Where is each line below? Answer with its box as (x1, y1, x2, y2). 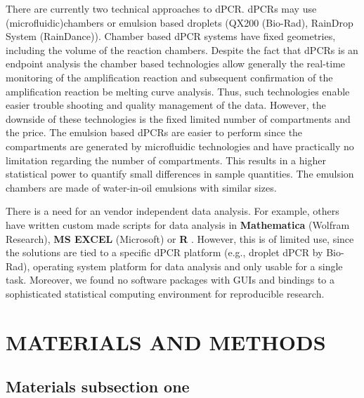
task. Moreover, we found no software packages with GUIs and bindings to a (6, 272, 335, 287)
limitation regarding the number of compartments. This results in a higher (6, 152, 326, 167)
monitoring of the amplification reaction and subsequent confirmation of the (6, 69, 333, 84)
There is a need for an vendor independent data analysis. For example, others (6, 204, 339, 218)
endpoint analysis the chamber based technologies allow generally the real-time (6, 56, 346, 71)
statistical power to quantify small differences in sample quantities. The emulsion (6, 166, 354, 181)
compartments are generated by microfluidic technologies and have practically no (6, 138, 354, 153)
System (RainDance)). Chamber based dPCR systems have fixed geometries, (6, 29, 336, 44)
